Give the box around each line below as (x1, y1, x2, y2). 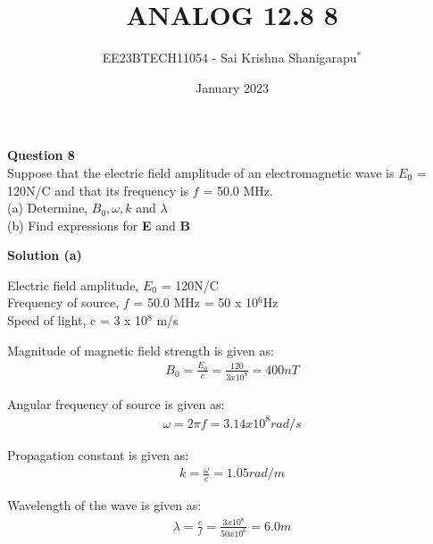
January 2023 (196, 78, 269, 96)
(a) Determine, (7, 198, 88, 217)
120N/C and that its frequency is (7, 180, 189, 199)
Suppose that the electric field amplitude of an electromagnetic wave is (7, 163, 395, 181)
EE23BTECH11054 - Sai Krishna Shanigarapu (102, 48, 357, 67)
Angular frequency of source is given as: (7, 394, 225, 413)
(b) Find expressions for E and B (7, 215, 190, 234)
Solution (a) (7, 246, 82, 264)
